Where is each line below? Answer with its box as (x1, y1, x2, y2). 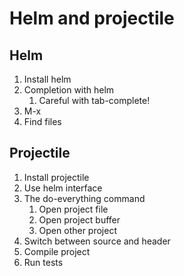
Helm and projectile (9, 7, 175, 30)
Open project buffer (38, 213, 121, 226)
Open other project (38, 224, 118, 236)
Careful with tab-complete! (38, 95, 151, 106)
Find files (23, 116, 62, 127)
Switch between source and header (23, 235, 171, 247)
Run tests (23, 256, 64, 268)
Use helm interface (23, 182, 103, 194)
